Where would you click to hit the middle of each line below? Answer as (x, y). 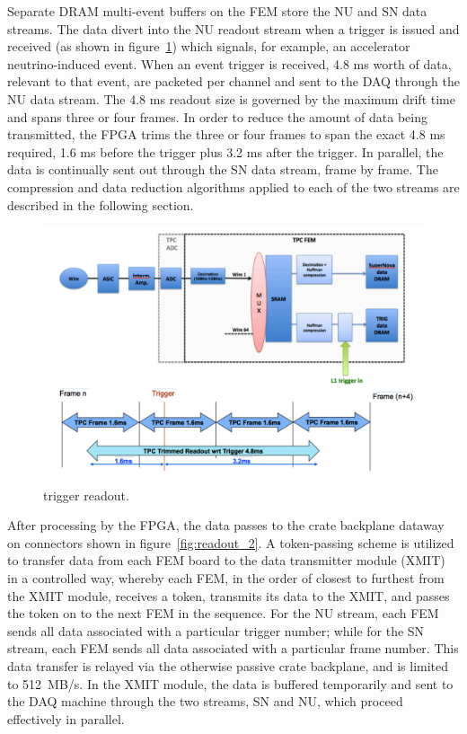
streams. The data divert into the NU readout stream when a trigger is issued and (233, 28)
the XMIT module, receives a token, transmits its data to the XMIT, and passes (229, 595)
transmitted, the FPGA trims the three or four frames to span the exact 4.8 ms (226, 134)
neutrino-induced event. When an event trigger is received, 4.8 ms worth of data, (229, 63)
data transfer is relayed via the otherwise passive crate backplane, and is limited (228, 665)
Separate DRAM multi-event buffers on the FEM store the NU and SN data (217, 11)
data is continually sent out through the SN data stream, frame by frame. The (223, 169)
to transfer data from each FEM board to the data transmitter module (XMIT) (226, 560)
